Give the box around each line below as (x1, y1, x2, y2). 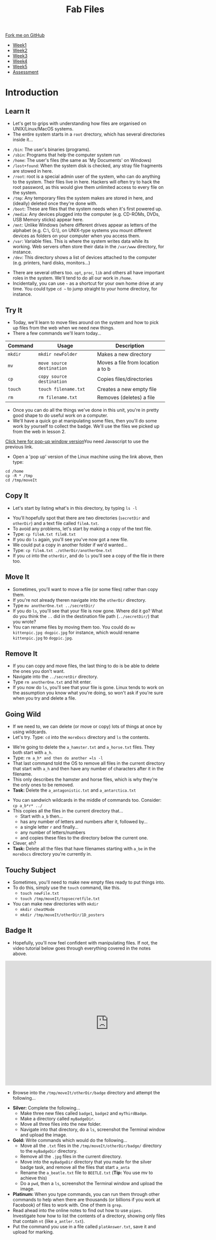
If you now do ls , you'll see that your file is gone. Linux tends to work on (12, 684, 164, 691)
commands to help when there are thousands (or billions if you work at (12, 1196, 161, 1202)
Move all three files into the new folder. (20, 1121, 101, 1127)
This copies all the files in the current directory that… (12, 808, 123, 814)
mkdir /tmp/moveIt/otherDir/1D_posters (20, 912, 105, 918)
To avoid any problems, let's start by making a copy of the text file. (12, 526, 152, 532)
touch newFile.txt (20, 891, 59, 896)
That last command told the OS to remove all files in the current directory (12, 760, 165, 766)
